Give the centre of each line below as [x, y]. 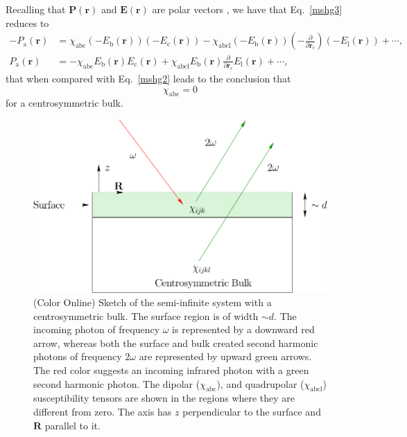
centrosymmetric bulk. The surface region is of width [146, 315]
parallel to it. [72, 425]
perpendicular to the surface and [252, 412]
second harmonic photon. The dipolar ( [117, 383]
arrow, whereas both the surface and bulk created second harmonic [176, 342]
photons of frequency [78, 356]
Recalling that [36, 9]
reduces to [27, 23]
